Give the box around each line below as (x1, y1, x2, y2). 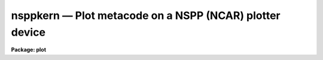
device (11, 26, 46, 39)
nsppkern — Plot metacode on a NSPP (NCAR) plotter (11, 9, 281, 22)
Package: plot (11, 46, 47, 53)
